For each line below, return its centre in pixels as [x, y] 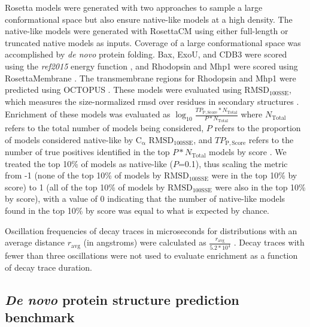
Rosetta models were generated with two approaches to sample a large [134, 7]
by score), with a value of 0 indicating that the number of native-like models [145, 199]
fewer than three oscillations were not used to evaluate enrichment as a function [151, 255]
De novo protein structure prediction [122, 299]
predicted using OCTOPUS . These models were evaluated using [123, 90]
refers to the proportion [258, 128]
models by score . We [248, 152]
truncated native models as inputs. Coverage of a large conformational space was [153, 42]
